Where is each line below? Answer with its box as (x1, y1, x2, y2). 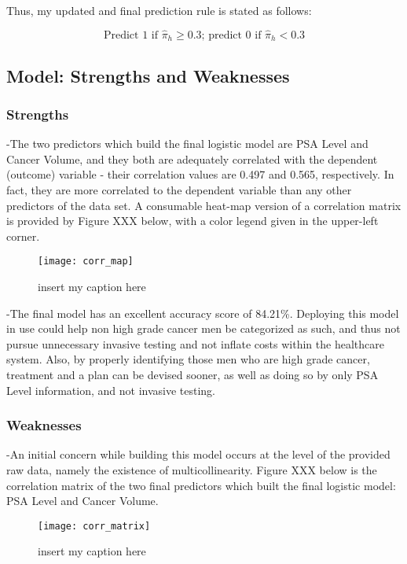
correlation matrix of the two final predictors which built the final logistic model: (6, 477, 396, 493)
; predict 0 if (201, 29, 262, 41)
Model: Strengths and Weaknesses (6, 63, 290, 87)
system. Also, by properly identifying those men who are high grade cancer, (6, 351, 370, 367)
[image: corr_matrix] (38, 520, 151, 532)
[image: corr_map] (38, 256, 134, 267)
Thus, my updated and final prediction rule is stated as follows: (6, 2, 312, 18)
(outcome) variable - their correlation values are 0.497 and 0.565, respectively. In (6, 166, 394, 182)
